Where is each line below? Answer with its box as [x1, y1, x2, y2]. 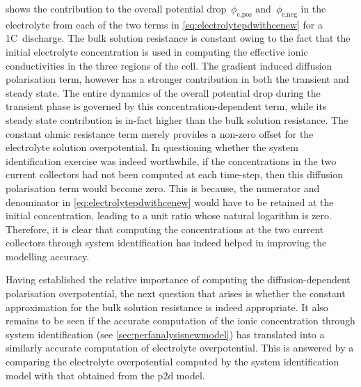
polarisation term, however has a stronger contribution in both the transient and [6, 72, 349, 86]
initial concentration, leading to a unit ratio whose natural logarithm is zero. [6, 208, 332, 223]
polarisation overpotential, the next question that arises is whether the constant [6, 286, 346, 301]
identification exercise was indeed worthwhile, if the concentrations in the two [6, 153, 337, 168]
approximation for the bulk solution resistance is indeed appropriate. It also [6, 299, 328, 314]
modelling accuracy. [6, 248, 90, 263]
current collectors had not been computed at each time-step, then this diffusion [6, 167, 343, 182]
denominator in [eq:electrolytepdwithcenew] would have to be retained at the [6, 194, 334, 209]
